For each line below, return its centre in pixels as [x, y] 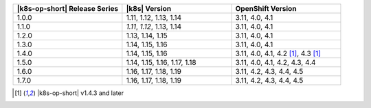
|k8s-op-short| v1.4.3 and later [80, 93]
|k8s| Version [149, 9]
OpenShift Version [266, 9]
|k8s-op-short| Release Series [68, 9]
